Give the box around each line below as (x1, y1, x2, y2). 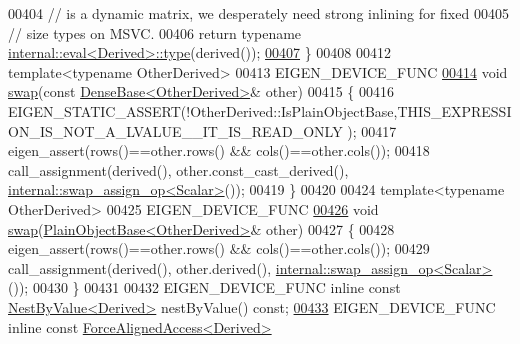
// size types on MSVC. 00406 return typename (8, 22, 302, 43)
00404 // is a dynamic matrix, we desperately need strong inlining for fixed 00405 (8, 3, 509, 23)
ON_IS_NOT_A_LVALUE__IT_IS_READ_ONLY (8, 120, 343, 141)
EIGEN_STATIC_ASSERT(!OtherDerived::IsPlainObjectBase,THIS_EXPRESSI (8, 100, 512, 121)
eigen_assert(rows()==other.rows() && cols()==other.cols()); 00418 (8, 140, 430, 161)
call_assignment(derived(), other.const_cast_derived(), (8, 159, 349, 180)
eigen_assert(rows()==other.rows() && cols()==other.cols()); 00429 (8, 238, 430, 259)
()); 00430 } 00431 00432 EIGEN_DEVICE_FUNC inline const (8, 277, 401, 298)
